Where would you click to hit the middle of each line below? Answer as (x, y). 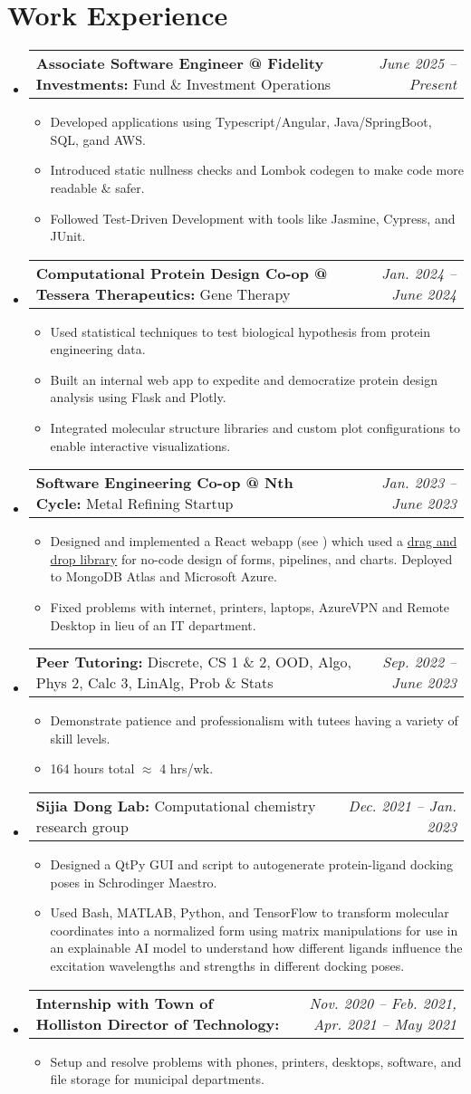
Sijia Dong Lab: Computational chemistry (176, 806)
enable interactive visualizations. (140, 445)
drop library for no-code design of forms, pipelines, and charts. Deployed (251, 558)
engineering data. (98, 349)
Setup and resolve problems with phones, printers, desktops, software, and (256, 1061)
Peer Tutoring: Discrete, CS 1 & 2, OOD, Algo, (193, 662)
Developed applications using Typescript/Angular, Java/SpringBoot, (241, 122)
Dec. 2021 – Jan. (402, 806)
